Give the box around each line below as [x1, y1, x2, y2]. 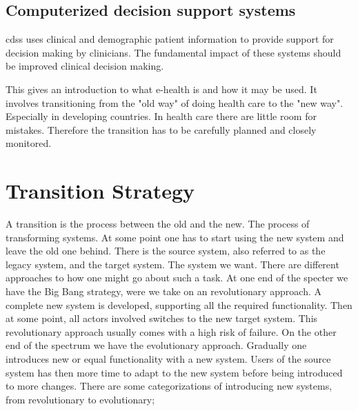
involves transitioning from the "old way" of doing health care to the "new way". [6, 95, 344, 110]
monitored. [6, 136, 52, 150]
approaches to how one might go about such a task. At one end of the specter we [6, 270, 348, 285]
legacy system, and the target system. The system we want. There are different [6, 257, 339, 271]
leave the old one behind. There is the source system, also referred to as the [6, 243, 326, 258]
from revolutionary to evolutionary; [6, 392, 155, 406]
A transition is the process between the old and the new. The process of [6, 217, 310, 231]
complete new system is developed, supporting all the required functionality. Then [6, 297, 352, 312]
